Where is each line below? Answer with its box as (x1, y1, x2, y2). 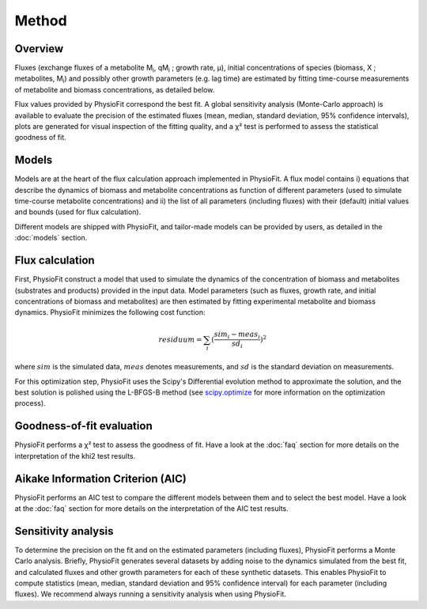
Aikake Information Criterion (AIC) (14, 471, 187, 486)
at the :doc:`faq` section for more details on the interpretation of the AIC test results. (14, 504, 289, 513)
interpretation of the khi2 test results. (14, 451, 136, 460)
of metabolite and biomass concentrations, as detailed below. (14, 85, 215, 94)
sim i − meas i (213, 330, 261, 341)
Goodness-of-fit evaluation (14, 419, 153, 433)
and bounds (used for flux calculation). (14, 207, 142, 217)
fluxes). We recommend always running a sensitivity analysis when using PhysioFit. (14, 589, 286, 599)
